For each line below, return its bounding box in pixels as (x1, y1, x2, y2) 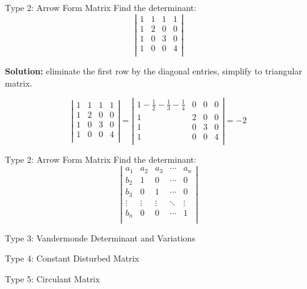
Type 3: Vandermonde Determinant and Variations (5, 231, 195, 244)
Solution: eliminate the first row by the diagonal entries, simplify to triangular (5, 64, 302, 77)
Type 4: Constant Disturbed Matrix (5, 252, 139, 265)
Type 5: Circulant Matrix (5, 272, 100, 285)
